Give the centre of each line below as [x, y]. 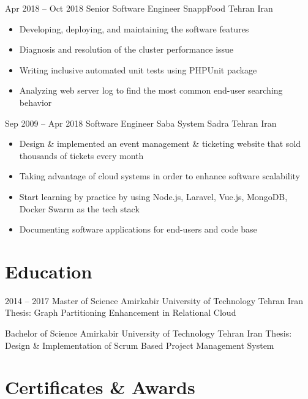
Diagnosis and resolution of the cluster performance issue [126, 49]
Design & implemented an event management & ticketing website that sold [160, 144]
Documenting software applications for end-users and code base [138, 229]
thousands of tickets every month [81, 155]
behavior [36, 102]
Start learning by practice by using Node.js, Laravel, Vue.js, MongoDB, [153, 196]
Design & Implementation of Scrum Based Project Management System [140, 345]
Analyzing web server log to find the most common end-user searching [151, 90]
